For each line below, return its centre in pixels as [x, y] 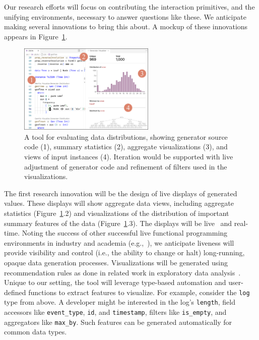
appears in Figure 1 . [36, 36]
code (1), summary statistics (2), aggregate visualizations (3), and [126, 147]
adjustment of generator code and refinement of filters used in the [126, 166]
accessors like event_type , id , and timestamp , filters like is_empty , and [115, 312]
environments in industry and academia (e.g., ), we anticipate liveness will [119, 242]
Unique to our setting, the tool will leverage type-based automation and [115, 282]
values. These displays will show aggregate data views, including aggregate [119, 203]
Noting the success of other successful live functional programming [125, 233]
